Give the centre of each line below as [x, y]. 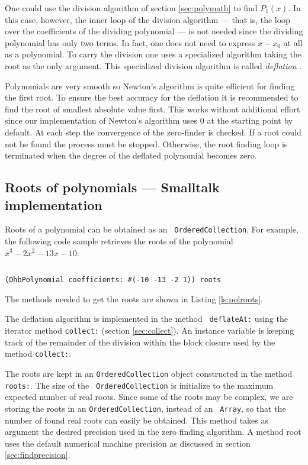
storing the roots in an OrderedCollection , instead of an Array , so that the [145, 408]
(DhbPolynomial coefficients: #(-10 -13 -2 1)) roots [113, 280]
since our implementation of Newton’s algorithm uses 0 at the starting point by [149, 120]
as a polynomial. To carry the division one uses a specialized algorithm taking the [153, 54]
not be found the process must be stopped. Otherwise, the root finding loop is [146, 143]
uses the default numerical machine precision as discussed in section [128, 443]
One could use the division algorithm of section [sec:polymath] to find [131, 8]
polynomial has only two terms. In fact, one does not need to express [130, 42]
